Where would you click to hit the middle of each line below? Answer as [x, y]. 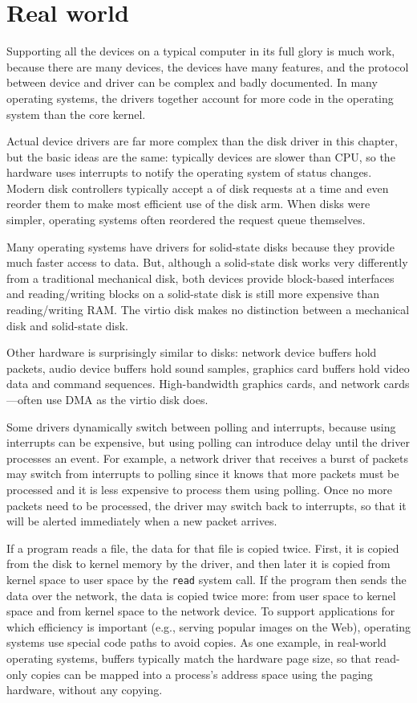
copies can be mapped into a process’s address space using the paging [202, 674]
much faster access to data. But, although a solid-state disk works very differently [207, 262]
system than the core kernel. [76, 114]
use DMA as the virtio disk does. [127, 399]
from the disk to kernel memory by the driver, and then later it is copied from [198, 564]
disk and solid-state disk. [67, 325]
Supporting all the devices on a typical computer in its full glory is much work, [201, 51]
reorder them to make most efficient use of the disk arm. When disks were [188, 204]
